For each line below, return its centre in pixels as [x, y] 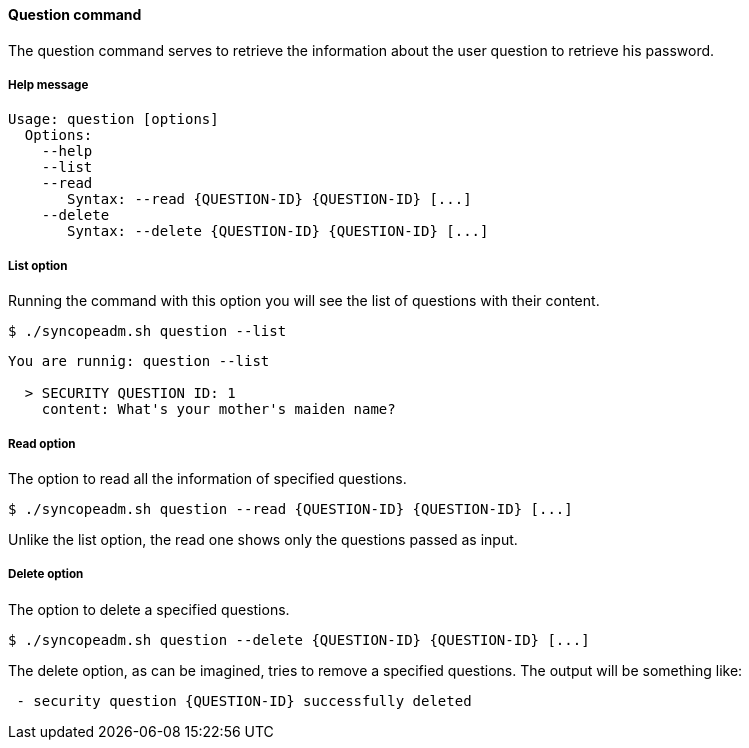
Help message [48, 85]
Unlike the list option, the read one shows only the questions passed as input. [263, 539]
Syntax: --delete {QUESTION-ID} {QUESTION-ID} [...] [278, 231]
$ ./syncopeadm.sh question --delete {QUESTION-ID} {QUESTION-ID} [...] [299, 639]
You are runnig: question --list [139, 361]
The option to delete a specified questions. [149, 609]
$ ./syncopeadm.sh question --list [147, 331]
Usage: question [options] [113, 119]
